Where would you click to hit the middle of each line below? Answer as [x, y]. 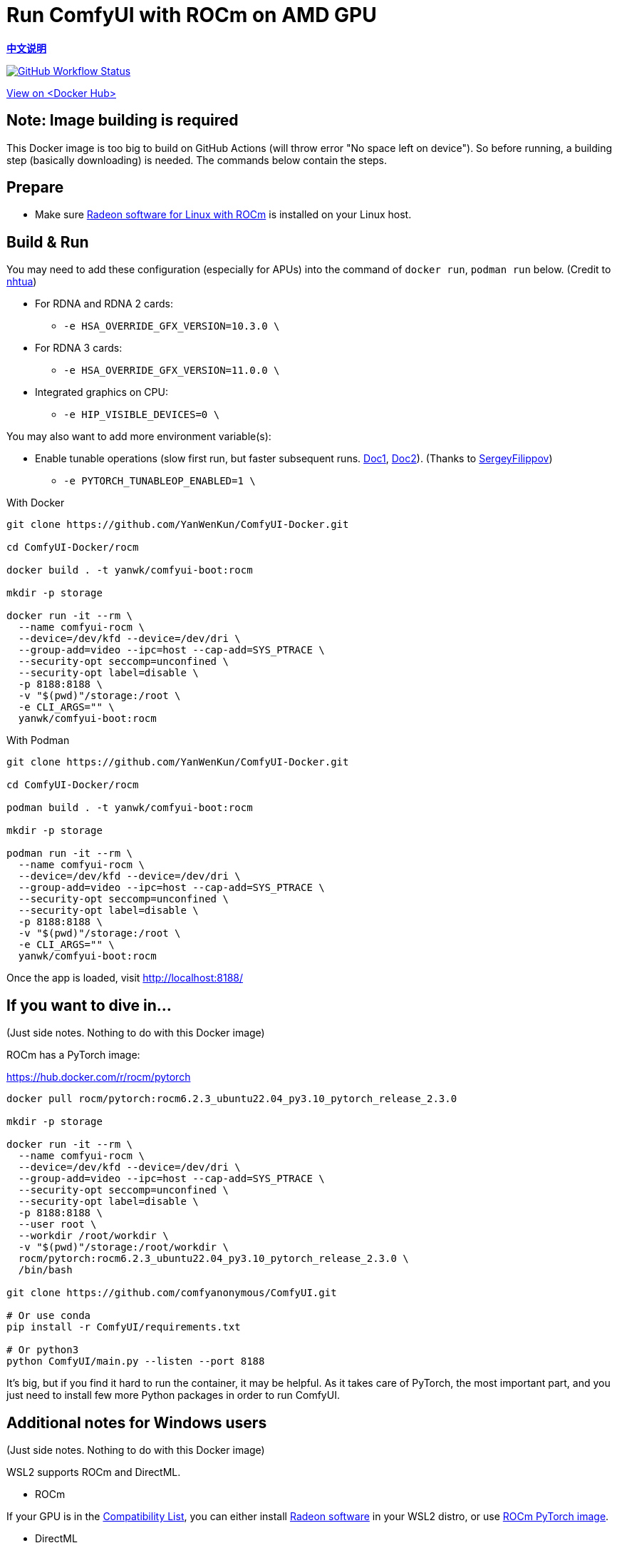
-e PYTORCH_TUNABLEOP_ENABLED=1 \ [160, 481]
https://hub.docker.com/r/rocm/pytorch [99, 1077]
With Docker [36, 503]
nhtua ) [22, 282]
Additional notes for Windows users [137, 1422]
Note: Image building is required [123, 121]
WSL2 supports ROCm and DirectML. [94, 1472]
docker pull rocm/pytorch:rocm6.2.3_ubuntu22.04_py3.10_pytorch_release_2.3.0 [232, 1099]
